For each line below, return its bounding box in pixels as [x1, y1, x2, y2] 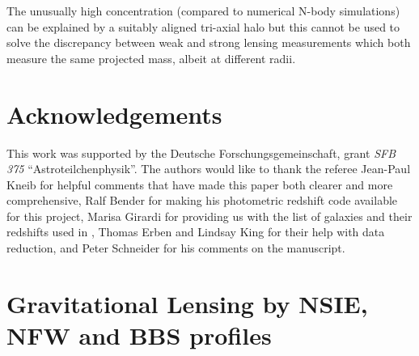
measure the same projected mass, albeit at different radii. [6, 49, 296, 66]
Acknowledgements [6, 97, 222, 130]
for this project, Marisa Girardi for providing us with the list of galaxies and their [6, 207, 413, 224]
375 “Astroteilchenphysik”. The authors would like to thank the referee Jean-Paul [6, 160, 411, 177]
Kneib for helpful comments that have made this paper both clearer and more [6, 176, 393, 193]
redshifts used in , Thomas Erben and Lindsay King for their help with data [6, 223, 385, 240]
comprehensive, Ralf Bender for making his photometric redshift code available [6, 192, 398, 209]
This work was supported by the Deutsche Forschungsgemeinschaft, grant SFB [6, 144, 396, 161]
